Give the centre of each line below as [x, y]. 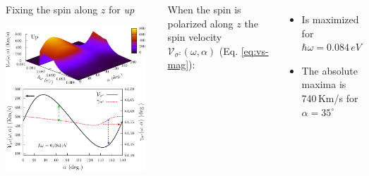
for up [122, 9]
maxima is [324, 84]
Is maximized [330, 19]
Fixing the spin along [52, 9]
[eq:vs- [255, 50]
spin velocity [195, 37]
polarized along [200, 23]
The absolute [330, 70]
